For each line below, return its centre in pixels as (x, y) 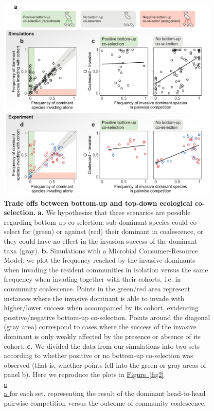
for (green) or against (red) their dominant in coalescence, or (113, 231)
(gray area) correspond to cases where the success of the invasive (100, 327)
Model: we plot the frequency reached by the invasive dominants (100, 260)
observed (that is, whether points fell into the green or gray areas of (105, 365)
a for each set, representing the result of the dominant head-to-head (105, 393)
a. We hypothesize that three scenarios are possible (114, 212)
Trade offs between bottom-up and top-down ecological (98, 203)
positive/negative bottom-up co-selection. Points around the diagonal (107, 317)
